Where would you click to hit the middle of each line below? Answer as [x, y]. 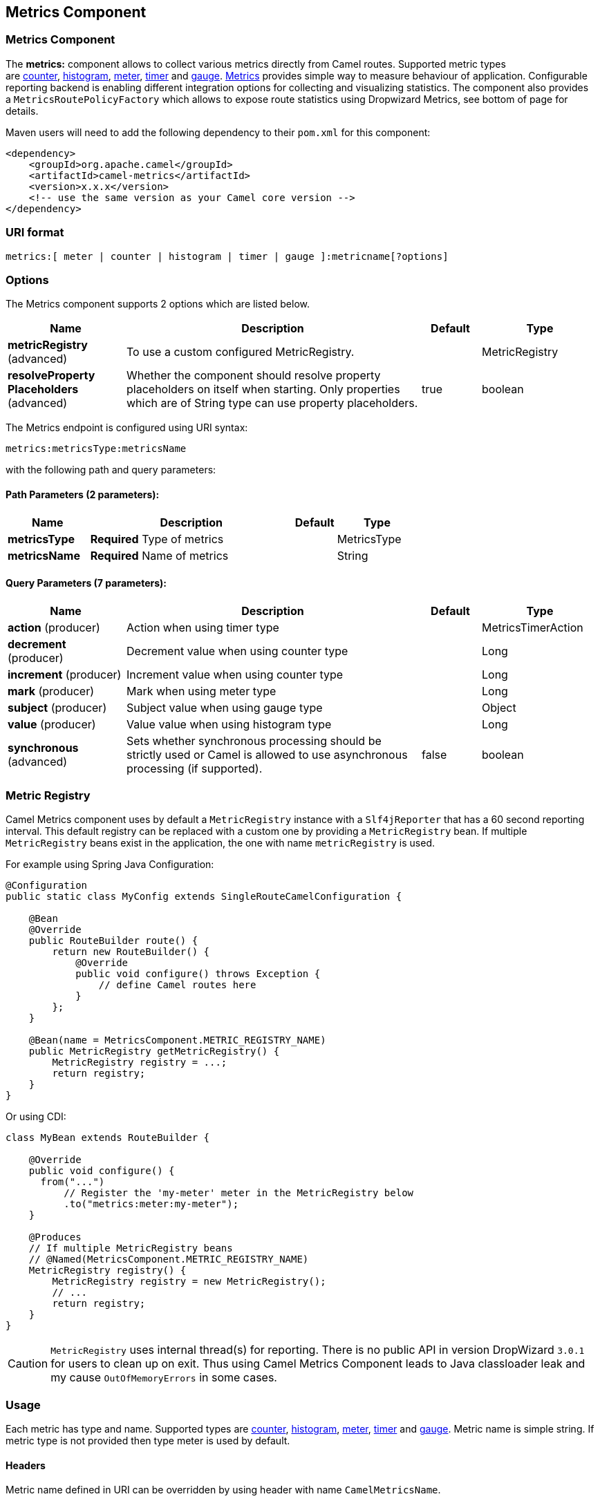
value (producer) [52, 724]
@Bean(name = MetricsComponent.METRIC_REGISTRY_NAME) [177, 1040]
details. [22, 111]
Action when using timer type [203, 627]
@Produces [55, 1237]
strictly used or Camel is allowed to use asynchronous [267, 754]
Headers [26, 1465]
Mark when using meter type [201, 691]
